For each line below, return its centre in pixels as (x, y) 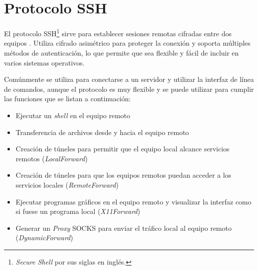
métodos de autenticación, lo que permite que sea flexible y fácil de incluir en (122, 52)
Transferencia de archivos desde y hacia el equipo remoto (102, 132)
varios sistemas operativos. (44, 62)
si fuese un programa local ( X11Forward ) (78, 211)
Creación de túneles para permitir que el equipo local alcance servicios (123, 149)
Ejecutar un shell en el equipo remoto (73, 115)
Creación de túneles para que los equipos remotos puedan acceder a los (123, 175)
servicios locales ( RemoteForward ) (67, 184)
